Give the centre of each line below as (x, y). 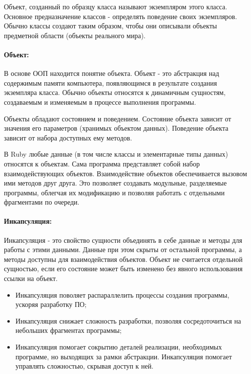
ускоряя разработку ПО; (51, 304)
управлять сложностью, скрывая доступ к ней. (84, 366)
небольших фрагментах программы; (68, 330)
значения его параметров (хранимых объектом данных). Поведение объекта (116, 128)
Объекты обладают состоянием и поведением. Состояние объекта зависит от (118, 118)
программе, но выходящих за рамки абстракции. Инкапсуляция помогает (124, 356)
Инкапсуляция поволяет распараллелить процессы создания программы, (122, 294)
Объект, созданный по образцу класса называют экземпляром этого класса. (116, 6)
